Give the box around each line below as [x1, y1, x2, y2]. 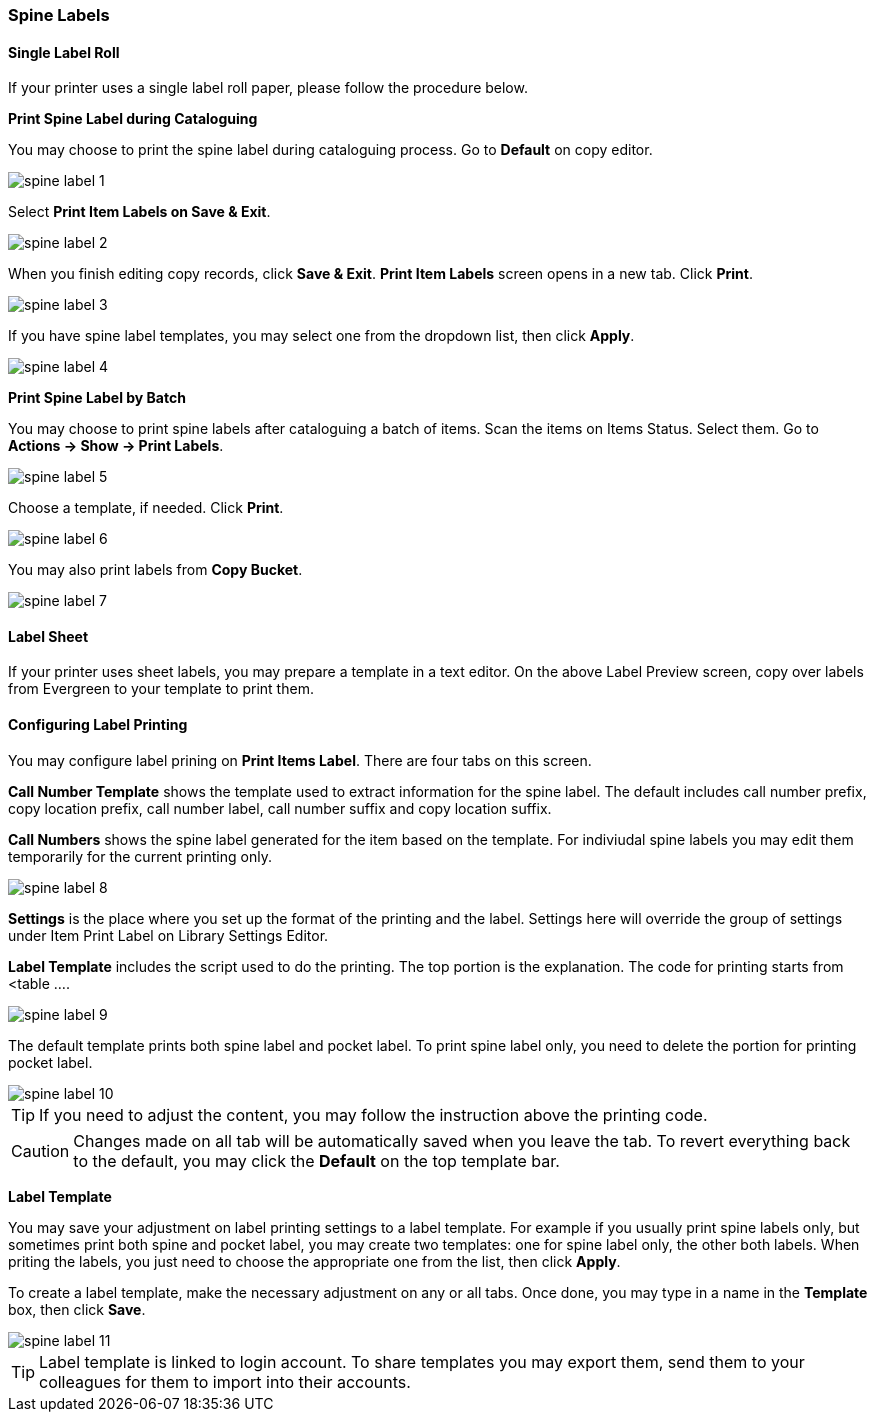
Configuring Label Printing [8, 716, 188, 734]
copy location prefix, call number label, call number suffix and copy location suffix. [8, 799, 552, 817]
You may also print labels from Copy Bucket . [8, 561, 303, 579]
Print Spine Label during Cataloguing [8, 110, 258, 128]
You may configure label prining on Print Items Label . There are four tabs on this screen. [8, 751, 592, 769]
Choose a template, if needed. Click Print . [8, 499, 284, 517]
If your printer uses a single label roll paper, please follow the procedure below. [8, 79, 528, 97]
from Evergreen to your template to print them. [8, 680, 314, 698]
